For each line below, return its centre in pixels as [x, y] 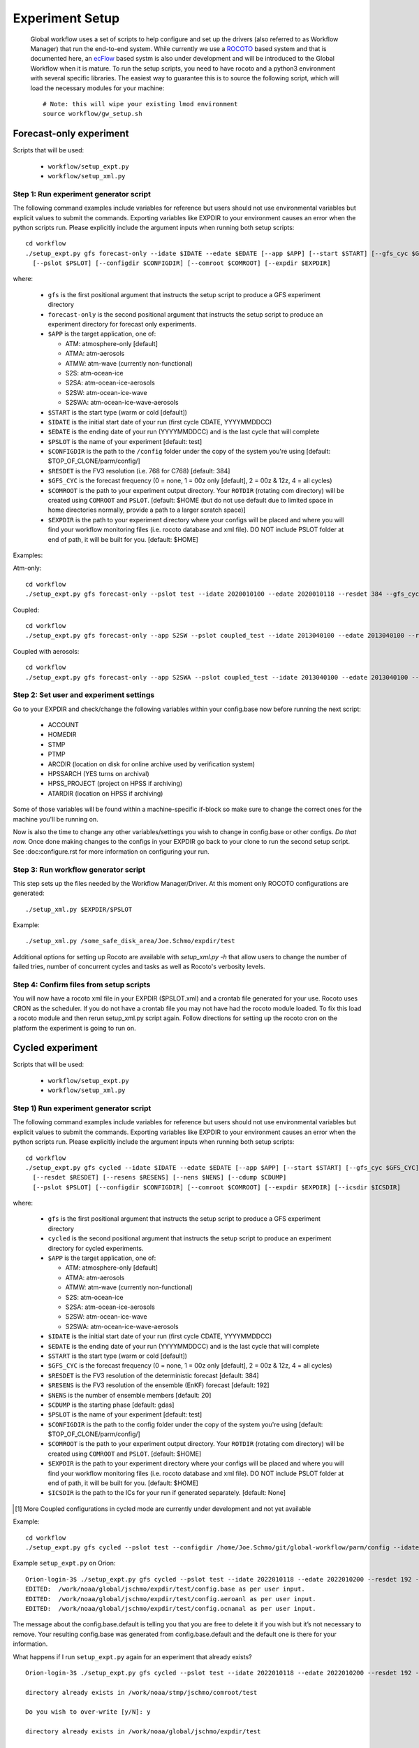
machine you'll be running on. [56, 819]
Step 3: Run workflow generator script [79, 869]
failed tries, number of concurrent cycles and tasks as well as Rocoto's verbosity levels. [139, 967]
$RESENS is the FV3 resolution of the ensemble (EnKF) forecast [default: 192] [159, 1385]
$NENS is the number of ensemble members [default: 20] [130, 1395]
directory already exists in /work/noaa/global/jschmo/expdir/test [143, 1732]
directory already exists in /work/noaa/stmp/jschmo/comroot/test [141, 1692]
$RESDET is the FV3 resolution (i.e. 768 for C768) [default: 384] [139, 471]
